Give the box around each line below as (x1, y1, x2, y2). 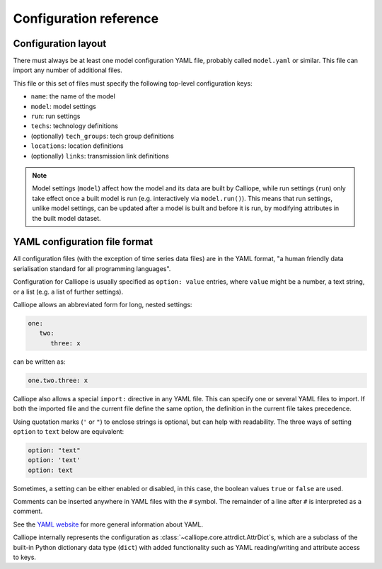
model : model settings (30, 102, 97, 110)
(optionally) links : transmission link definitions (30, 151, 169, 160)
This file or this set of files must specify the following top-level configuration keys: (13, 79, 253, 88)
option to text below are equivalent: (13, 427, 125, 435)
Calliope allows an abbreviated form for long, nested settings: (13, 301, 192, 309)
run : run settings (30, 112, 81, 120)
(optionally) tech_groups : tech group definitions (30, 132, 175, 140)
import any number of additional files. (13, 66, 123, 74)
